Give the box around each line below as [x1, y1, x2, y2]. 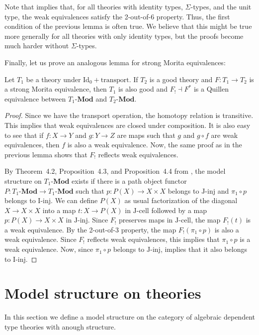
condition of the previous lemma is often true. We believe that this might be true [4, 21, 252, 31]
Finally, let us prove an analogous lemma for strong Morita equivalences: [4, 57, 226, 67]
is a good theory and [149, 74, 213, 84]
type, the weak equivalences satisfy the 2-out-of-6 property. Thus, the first [4, 11, 230, 21]
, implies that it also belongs [160, 244, 247, 254]
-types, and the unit [190, 1, 252, 11]
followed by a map [151, 205, 207, 215]
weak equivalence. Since [4, 234, 77, 244]
